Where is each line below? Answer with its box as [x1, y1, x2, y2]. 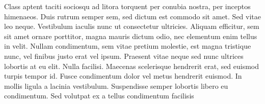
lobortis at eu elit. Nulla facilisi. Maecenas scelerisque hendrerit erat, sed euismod [4, 60, 259, 71]
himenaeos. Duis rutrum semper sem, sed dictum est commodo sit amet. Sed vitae [4, 11, 261, 21]
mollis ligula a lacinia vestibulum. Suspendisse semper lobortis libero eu [4, 80, 228, 91]
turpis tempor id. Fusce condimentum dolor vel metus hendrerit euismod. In [4, 71, 242, 81]
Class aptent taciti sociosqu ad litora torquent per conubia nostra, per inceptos [4, 1, 251, 11]
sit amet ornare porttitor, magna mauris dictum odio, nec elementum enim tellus [4, 30, 257, 41]
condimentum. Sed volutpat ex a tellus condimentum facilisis [4, 90, 194, 101]
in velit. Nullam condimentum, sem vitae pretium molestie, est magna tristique [4, 41, 251, 51]
